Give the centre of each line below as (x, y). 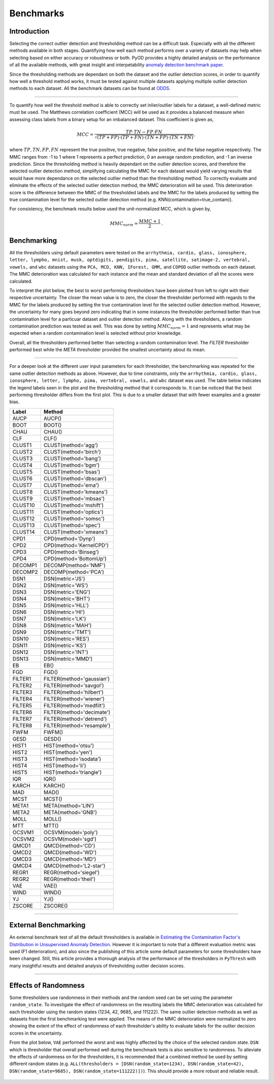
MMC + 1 (150, 222)
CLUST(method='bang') (72, 458)
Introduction (29, 31)
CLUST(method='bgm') (72, 465)
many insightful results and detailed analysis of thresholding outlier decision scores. (97, 965)
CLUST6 (23, 478)
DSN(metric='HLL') (66, 605)
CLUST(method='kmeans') (76, 492)
